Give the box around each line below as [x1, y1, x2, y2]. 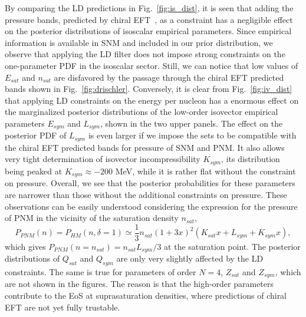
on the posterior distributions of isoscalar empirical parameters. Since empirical [5, 25, 292, 37]
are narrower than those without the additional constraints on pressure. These [5, 188, 287, 200]
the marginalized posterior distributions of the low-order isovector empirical [5, 105, 278, 118]
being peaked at [5, 164, 62, 177]
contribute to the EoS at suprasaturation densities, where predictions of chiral [5, 289, 287, 302]
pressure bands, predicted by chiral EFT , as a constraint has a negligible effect [5, 13, 293, 25]
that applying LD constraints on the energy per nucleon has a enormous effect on [5, 94, 299, 106]
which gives [5, 240, 46, 252]
